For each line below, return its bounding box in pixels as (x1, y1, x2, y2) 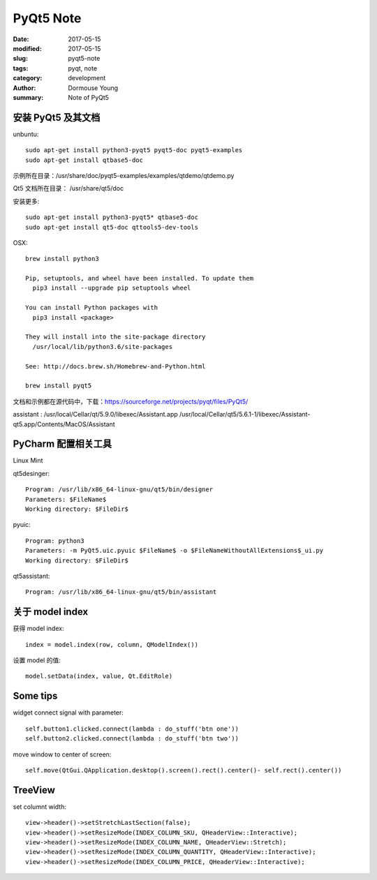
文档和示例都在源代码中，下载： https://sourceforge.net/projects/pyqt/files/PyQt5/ (13, 397, 249, 405)
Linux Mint (13, 456, 43, 465)
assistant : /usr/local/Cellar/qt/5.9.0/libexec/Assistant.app (13, 410, 178, 419)
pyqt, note (68, 64, 98, 73)
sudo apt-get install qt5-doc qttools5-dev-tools (25, 223, 199, 231)
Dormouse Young (68, 84, 119, 92)
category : (13, 74, 43, 82)
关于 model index (13, 606, 89, 618)
